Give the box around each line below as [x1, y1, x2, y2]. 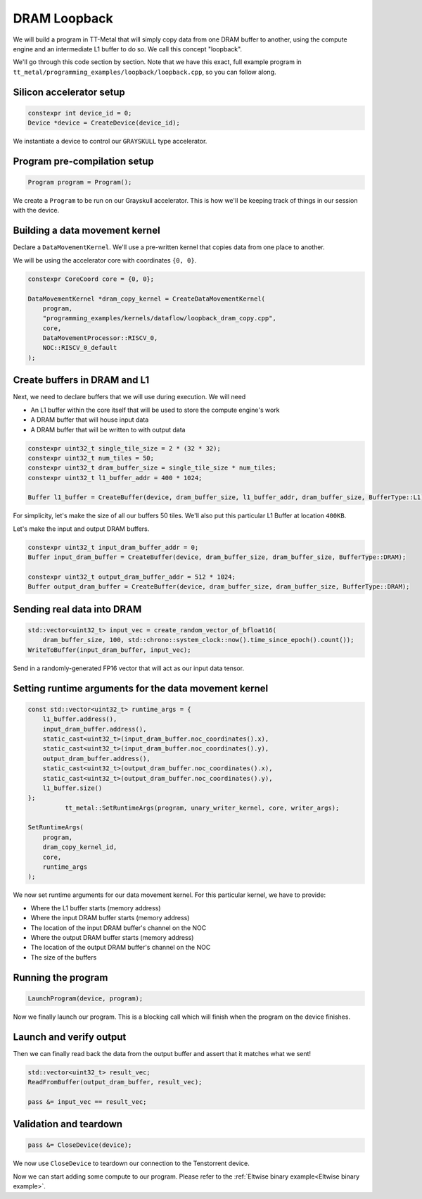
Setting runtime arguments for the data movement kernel [13, 682, 269, 694]
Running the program [13, 972, 108, 984]
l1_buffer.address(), [42, 715, 117, 723]
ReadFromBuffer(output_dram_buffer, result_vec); [27, 1078, 203, 1086]
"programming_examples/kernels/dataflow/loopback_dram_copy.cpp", [42, 314, 277, 322]
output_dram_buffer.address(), [42, 754, 151, 762]
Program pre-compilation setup [13, 155, 154, 167]
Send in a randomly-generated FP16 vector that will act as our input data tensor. [13, 664, 245, 672]
